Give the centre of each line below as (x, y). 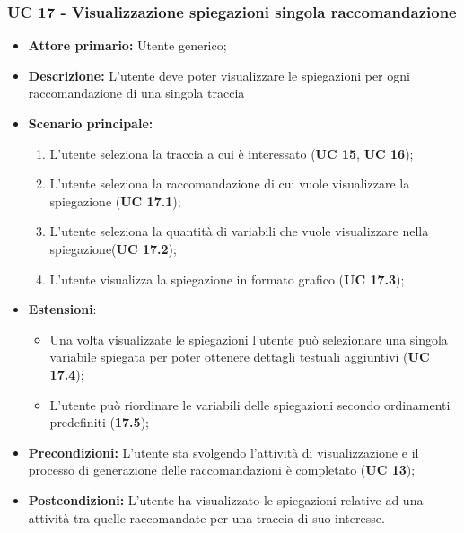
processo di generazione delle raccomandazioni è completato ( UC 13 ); (222, 470)
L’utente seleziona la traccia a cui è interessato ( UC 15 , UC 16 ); (232, 153)
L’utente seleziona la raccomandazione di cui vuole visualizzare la (230, 183)
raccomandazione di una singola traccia (136, 93)
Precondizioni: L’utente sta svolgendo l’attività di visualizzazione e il (223, 452)
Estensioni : (62, 309)
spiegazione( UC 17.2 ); (113, 248)
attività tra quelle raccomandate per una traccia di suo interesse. (206, 517)
